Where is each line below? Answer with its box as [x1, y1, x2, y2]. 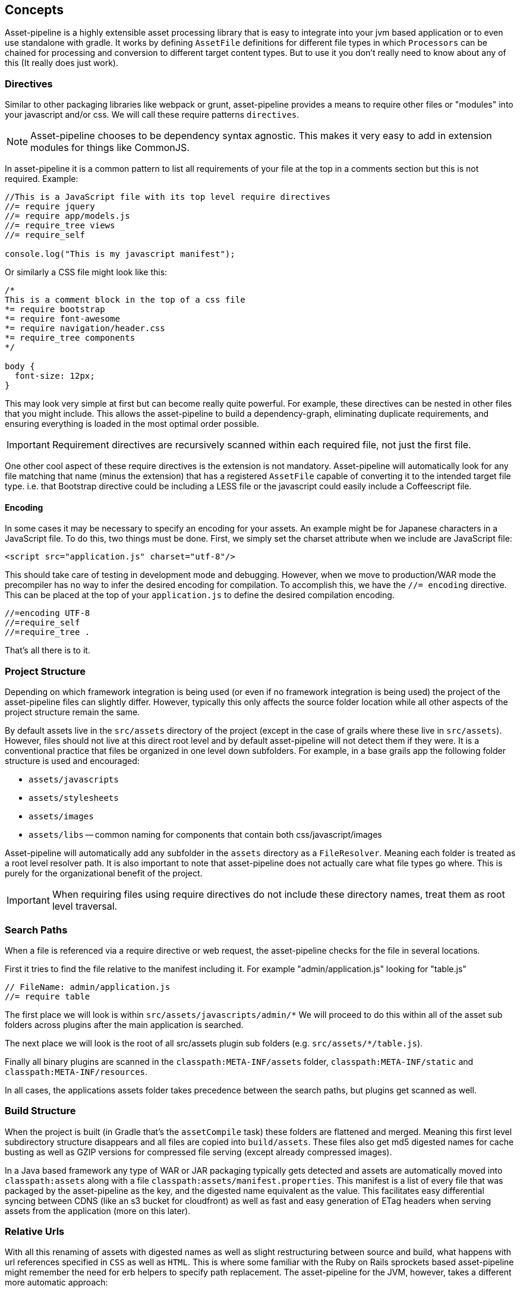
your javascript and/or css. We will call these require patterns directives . [5, 109, 300, 120]
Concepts [5, 2, 64, 17]
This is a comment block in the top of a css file [5, 295, 245, 305]
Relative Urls [5, 1225, 65, 1238]
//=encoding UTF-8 [5, 608, 90, 618]
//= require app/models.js [5, 211, 130, 221]
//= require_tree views [5, 221, 115, 231]
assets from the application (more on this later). [5, 1205, 191, 1216]
